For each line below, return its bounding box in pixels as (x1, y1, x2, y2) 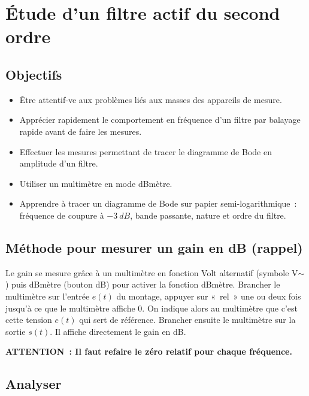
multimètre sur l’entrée (5, 289, 90, 302)
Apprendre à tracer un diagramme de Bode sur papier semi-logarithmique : (19, 197, 297, 210)
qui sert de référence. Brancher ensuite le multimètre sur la (79, 313, 296, 326)
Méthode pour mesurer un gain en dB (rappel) (5, 238, 303, 256)
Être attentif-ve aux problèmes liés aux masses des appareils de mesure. (19, 93, 282, 105)
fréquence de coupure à (19, 208, 104, 221)
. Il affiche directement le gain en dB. (50, 325, 186, 337)
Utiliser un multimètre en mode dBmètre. (19, 177, 172, 189)
